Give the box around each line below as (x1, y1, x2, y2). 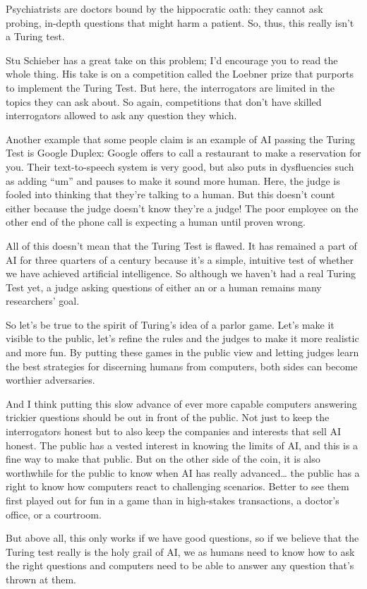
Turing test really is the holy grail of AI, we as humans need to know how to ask (6, 544, 355, 559)
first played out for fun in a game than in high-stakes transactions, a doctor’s (6, 493, 339, 507)
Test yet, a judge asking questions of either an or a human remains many (6, 279, 322, 294)
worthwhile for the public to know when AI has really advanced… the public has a (6, 465, 360, 480)
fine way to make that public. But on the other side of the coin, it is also (6, 451, 320, 466)
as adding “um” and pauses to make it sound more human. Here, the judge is (6, 173, 340, 188)
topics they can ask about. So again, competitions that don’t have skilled (6, 94, 322, 109)
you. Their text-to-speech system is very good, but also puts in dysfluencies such (6, 159, 354, 174)
